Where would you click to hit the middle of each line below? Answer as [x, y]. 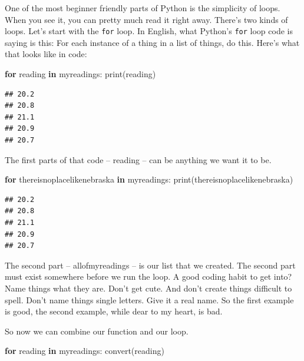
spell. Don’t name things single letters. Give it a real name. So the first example [149, 299]
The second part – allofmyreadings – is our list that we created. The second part [150, 265]
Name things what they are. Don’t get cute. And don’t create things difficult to [148, 288]
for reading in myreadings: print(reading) [80, 74]
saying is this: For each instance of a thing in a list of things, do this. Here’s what [152, 42]
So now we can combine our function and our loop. [97, 331]
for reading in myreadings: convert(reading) [85, 351]
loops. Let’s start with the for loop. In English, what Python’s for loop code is [149, 31]
